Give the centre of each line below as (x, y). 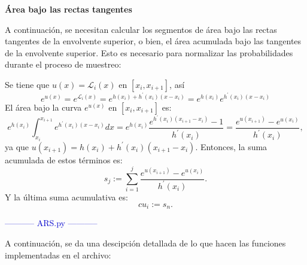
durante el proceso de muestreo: (63, 64)
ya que (17, 146)
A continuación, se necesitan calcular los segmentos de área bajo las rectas (141, 29)
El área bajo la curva (43, 107)
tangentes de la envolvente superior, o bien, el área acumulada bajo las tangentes (153, 41)
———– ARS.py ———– (51, 223)
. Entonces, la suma (231, 146)
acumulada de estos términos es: (64, 159)
